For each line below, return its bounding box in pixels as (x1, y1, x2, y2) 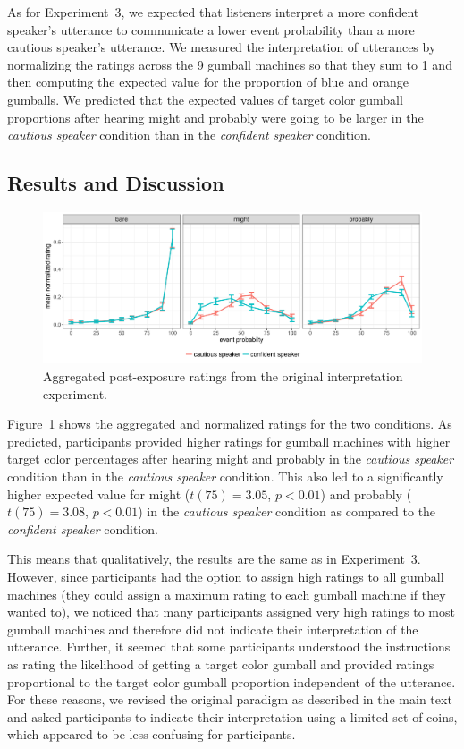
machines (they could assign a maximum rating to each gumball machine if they (7, 584, 446, 603)
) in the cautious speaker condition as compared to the (138, 502, 436, 521)
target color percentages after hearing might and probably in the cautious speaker (7, 449, 454, 468)
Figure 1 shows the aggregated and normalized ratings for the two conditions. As (7, 414, 452, 433)
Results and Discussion (7, 169, 224, 197)
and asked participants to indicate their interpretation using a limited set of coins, (7, 707, 458, 726)
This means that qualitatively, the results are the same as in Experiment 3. (7, 549, 421, 568)
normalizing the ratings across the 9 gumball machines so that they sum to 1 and (7, 55, 452, 73)
